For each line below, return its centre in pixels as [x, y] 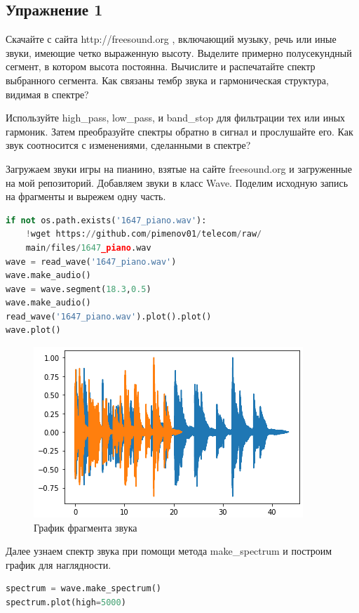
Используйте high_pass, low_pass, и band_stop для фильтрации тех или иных [176, 118]
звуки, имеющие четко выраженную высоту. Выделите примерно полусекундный [179, 52]
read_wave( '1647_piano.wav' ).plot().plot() [109, 316]
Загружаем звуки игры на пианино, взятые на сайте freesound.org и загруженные [179, 168]
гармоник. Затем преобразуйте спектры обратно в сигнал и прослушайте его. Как [179, 131]
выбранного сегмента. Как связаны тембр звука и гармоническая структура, [167, 80]
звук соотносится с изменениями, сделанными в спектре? [128, 145]
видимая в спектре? [47, 94]
